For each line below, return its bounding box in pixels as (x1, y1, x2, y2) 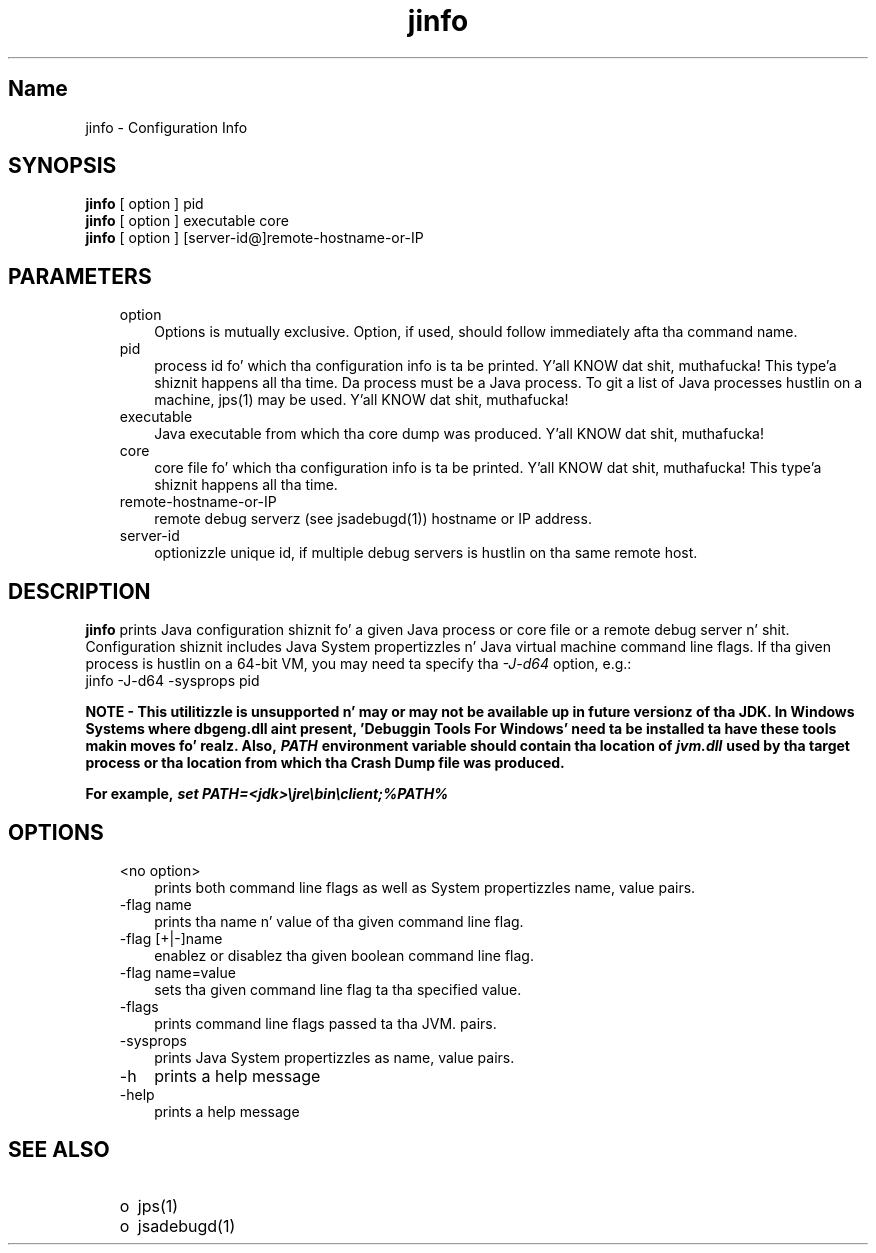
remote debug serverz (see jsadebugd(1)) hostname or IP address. (154, 510, 592, 528)
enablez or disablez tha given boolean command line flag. (154, 946, 534, 964)
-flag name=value (119, 963, 236, 981)
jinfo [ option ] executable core (85, 212, 289, 230)
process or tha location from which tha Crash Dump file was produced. (85, 754, 565, 772)
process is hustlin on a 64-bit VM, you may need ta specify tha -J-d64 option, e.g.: (85, 655, 632, 673)
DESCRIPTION (8, 578, 151, 604)
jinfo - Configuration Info (85, 118, 248, 136)
